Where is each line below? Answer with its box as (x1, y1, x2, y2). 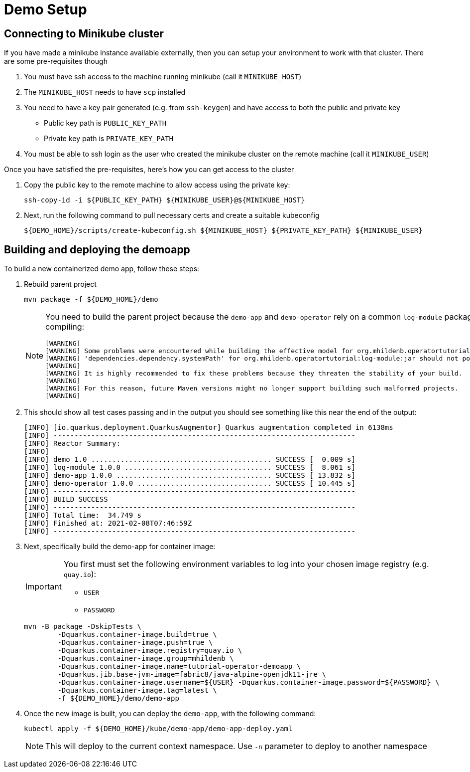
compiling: (45, 322, 85, 332)
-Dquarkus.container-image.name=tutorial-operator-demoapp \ (57, 662, 301, 671)
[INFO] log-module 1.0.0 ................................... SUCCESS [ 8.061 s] (24, 463, 355, 472)
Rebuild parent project (24, 280, 97, 289)
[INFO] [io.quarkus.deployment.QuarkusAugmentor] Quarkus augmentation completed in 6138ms (24, 423, 393, 432)
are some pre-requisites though (4, 57, 108, 66)
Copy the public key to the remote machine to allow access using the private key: (24, 181, 290, 190)
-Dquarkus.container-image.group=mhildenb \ (57, 654, 234, 663)
